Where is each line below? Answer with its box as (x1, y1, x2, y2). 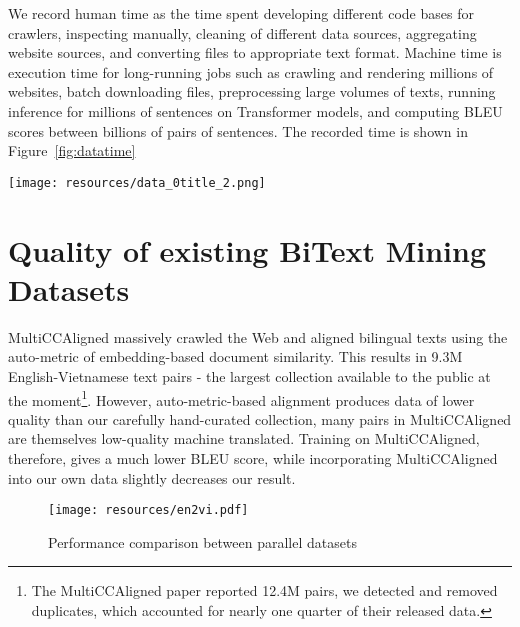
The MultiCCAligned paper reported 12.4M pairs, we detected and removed (31, 580, 498, 601)
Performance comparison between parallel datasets (48, 531, 357, 552)
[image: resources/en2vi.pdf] (48, 503, 249, 518)
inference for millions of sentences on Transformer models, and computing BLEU (8, 100, 503, 121)
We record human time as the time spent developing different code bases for (8, 3, 474, 23)
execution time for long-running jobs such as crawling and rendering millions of (8, 61, 494, 82)
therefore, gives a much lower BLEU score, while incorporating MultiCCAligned (8, 447, 498, 468)
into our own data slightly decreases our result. (8, 467, 296, 488)
